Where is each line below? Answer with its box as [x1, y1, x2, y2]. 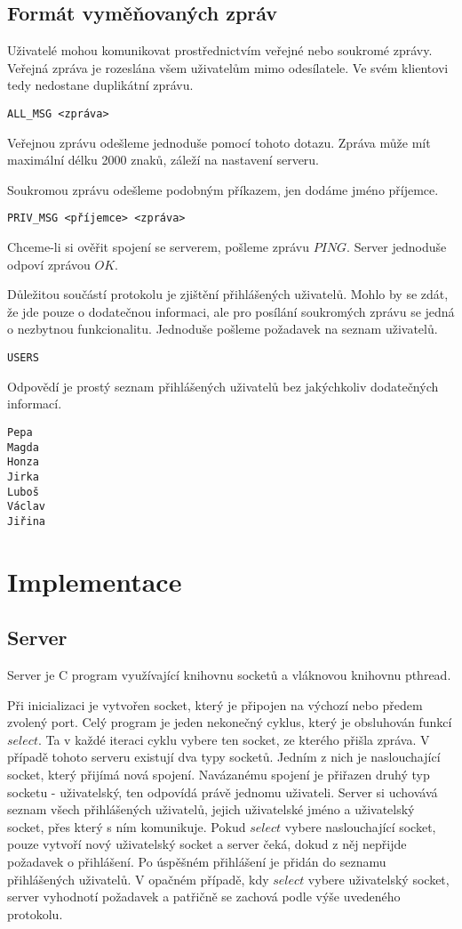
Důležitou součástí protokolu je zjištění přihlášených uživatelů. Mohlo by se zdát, [7, 285, 449, 303]
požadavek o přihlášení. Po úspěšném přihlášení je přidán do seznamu [7, 852, 386, 870]
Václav [7, 500, 45, 513]
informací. [7, 394, 62, 413]
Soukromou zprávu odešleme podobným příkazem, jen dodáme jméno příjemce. [7, 180, 439, 198]
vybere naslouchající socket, [284, 817, 436, 836]
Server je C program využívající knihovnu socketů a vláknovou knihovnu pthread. [7, 666, 451, 684]
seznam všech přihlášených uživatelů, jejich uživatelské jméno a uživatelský [7, 800, 415, 819]
